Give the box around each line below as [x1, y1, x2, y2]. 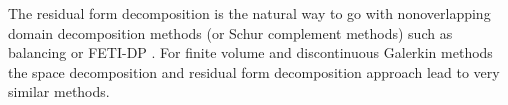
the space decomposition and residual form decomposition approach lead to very [8, 61, 500, 82]
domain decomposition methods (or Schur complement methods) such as [8, 22, 453, 43]
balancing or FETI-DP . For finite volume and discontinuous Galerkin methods [8, 42, 493, 63]
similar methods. [8, 81, 110, 102]
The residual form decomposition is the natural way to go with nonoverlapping [8, 3, 491, 23]
